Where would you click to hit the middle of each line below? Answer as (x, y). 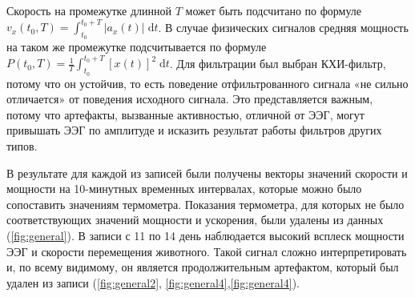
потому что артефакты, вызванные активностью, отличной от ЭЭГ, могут (185, 114)
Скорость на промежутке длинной (89, 10)
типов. (22, 145)
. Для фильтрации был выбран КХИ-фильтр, (278, 63)
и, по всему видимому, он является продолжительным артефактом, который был (203, 267)
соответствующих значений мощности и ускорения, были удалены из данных (195, 220)
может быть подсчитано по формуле (274, 10)
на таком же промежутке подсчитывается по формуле (137, 47)
